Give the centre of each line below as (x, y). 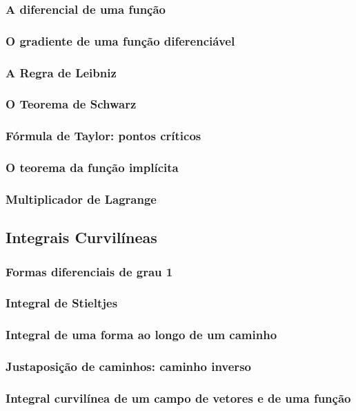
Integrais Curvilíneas (81, 237)
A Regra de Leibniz (61, 72)
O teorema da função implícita (92, 168)
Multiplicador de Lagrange (81, 199)
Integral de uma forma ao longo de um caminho (141, 335)
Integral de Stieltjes (62, 303)
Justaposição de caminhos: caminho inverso (128, 366)
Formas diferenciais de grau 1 (89, 271)
